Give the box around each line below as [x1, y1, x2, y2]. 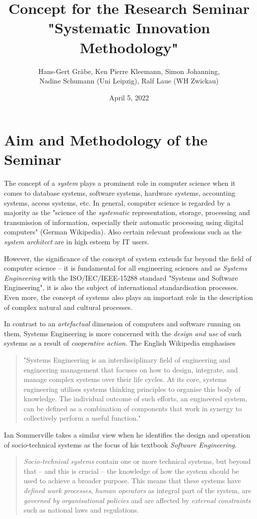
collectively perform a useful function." [23, 413, 141, 423]
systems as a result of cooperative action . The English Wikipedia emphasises [4, 338, 236, 348]
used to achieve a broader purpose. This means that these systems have [23, 475, 241, 486]
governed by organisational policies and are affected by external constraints [23, 495, 251, 505]
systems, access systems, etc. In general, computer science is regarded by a [4, 197, 231, 208]
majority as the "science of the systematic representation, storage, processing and [4, 207, 250, 218]
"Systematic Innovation [48, 17, 210, 38]
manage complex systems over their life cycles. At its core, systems [23, 374, 227, 384]
